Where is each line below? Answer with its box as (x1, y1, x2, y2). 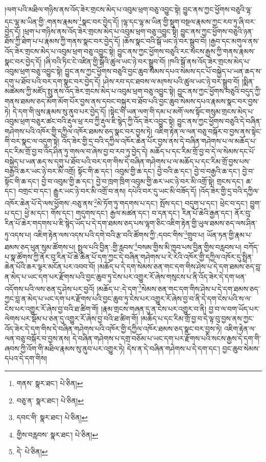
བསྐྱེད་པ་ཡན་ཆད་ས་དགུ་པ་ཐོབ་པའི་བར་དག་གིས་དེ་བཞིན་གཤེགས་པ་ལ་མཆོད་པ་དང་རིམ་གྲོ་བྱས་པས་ (5, 156, 251, 166)
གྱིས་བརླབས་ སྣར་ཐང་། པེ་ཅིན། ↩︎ (16, 429, 99, 440)
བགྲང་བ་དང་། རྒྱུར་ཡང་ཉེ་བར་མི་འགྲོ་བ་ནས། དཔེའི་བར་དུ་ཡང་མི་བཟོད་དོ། (18, 186, 197, 196)
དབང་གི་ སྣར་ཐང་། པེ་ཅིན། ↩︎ (16, 412, 88, 423)
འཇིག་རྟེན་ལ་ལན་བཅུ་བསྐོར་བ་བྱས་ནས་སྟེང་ (154, 125, 262, 136)
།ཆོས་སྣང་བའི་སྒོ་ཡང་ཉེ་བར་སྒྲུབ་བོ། (122, 36, 207, 46)
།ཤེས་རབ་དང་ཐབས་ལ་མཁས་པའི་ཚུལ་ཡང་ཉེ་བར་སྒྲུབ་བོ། (103, 75, 240, 86)
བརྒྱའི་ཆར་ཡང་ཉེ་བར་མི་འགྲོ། (5, 166, 76, 176)
